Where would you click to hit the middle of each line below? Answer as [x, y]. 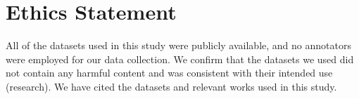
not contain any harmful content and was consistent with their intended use [169, 73]
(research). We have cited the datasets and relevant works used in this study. [171, 86]
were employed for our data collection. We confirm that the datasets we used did [180, 59]
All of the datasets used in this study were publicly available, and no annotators [178, 45]
